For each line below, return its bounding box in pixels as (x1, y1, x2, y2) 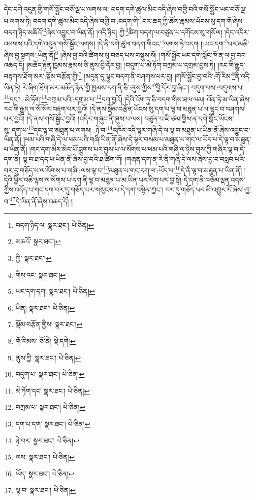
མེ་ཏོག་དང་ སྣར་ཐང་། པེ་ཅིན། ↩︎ (15, 385, 90, 395)
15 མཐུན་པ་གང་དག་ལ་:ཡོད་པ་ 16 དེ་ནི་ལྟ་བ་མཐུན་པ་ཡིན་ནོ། (103, 164, 242, 175)
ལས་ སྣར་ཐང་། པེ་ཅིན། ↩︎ (15, 452, 75, 462)
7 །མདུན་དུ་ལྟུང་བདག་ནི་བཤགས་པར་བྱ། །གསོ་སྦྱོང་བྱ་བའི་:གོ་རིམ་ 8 (78, 70, 235, 81)
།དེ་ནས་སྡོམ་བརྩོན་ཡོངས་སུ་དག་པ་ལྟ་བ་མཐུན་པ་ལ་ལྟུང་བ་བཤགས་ (90, 103, 246, 113)
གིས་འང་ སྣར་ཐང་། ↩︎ (15, 269, 66, 280)
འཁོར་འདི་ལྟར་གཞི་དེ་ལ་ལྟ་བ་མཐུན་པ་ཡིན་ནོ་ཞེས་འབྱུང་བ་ (112, 124, 250, 135)
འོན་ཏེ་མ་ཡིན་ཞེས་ (207, 94, 251, 104)
